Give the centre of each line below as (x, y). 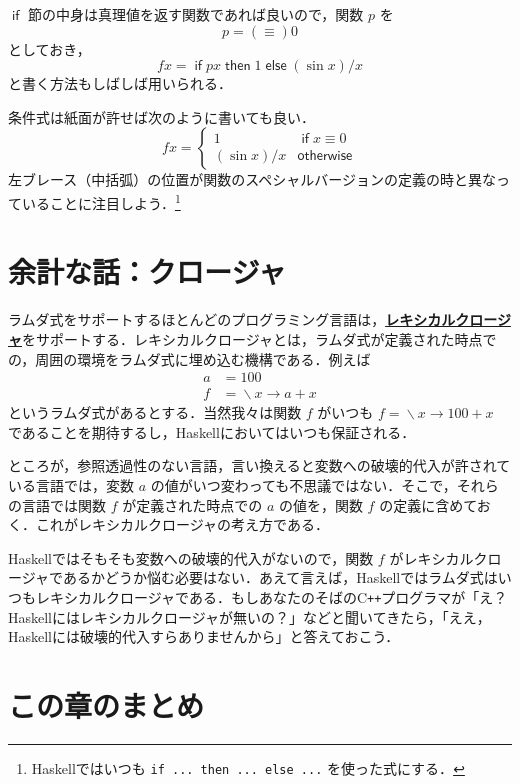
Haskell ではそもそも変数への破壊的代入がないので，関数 (191, 557)
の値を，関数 (320, 504)
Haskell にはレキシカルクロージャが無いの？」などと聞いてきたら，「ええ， (249, 616)
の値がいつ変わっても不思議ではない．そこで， (303, 484)
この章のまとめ (106, 704)
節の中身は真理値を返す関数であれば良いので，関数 (196, 14)
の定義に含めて (428, 504)
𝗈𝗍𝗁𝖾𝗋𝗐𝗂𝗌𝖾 (325, 156)
